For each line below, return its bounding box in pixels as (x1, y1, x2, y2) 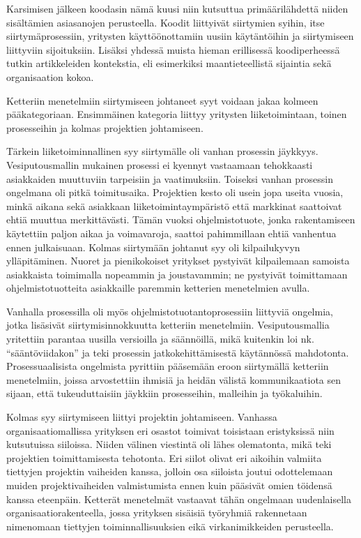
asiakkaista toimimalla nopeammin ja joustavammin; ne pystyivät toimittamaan (6, 267, 348, 281)
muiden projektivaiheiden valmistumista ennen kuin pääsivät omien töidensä (6, 478, 332, 492)
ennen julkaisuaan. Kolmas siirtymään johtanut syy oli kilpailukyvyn (6, 239, 300, 254)
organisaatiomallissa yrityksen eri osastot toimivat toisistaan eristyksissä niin (6, 423, 335, 438)
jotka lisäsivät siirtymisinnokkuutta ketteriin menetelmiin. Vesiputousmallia (6, 317, 330, 332)
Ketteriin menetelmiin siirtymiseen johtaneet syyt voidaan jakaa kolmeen (6, 93, 318, 107)
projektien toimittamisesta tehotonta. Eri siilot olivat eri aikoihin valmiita (6, 450, 322, 465)
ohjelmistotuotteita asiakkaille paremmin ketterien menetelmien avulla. (6, 281, 310, 295)
